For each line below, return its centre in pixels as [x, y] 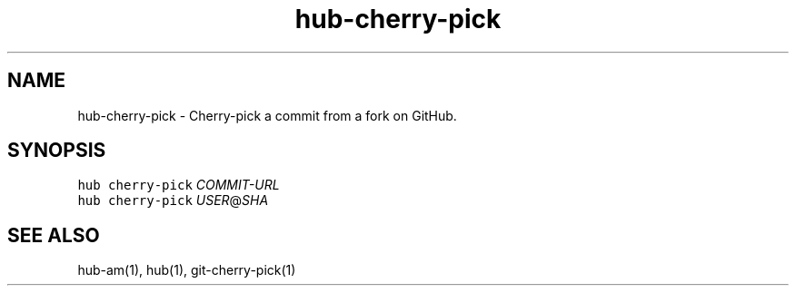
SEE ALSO [54, 235]
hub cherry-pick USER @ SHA [173, 200]
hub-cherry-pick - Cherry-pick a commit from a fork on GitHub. [267, 115]
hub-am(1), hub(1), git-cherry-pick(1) [187, 270]
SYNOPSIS [57, 151]
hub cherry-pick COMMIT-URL [179, 185]
